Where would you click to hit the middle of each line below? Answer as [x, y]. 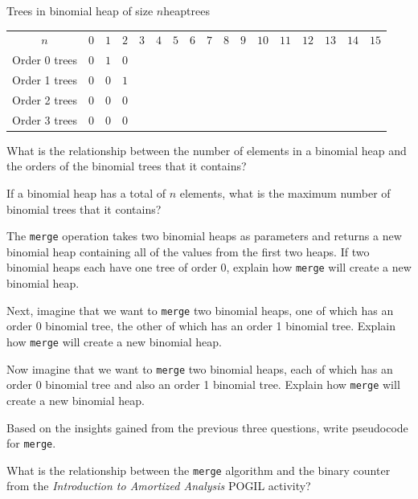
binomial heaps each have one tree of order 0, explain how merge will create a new [209, 267]
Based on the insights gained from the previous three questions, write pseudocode [207, 427]
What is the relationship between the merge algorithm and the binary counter [199, 470]
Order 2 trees [45, 99]
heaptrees [186, 10]
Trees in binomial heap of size [80, 10]
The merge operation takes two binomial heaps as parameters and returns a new [204, 236]
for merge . [31, 443]
